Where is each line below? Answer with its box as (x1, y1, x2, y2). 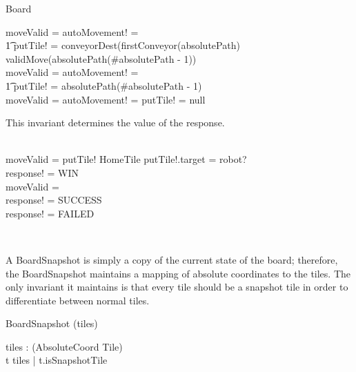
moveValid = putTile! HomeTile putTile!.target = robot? (6, 152, 247, 166)
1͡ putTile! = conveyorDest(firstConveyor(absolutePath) (6, 38, 240, 52)
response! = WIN (6, 165, 79, 179)
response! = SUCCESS (6, 193, 102, 207)
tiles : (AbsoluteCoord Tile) (6, 339, 123, 353)
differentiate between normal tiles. (6, 293, 150, 307)
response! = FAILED (6, 206, 95, 220)
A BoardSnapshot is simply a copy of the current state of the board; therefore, (6, 252, 338, 266)
